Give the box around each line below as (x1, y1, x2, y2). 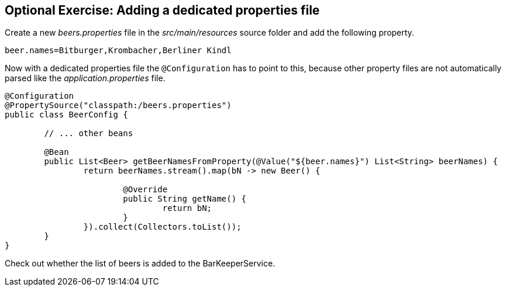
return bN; (162, 203, 212, 213)
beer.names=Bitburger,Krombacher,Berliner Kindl (5, 46, 232, 56)
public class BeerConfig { (5, 110, 128, 120)
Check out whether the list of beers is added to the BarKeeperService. (5, 258, 276, 269)
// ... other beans (44, 129, 133, 138)
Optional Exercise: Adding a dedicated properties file (5, 3, 320, 18)
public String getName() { (123, 194, 247, 204)
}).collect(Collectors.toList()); (83, 222, 242, 232)
